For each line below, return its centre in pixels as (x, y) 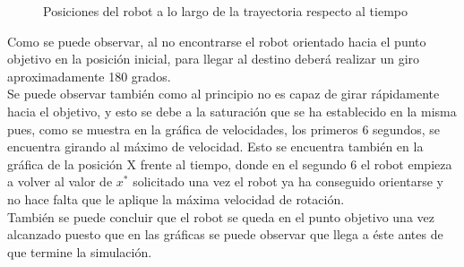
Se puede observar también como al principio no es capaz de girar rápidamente (223, 94)
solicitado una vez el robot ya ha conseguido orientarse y (288, 181)
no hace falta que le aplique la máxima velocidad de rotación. (176, 198)
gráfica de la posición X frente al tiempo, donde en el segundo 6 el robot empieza (230, 164)
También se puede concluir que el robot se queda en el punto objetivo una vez (221, 216)
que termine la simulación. (80, 251)
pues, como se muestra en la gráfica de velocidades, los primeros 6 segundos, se (223, 129)
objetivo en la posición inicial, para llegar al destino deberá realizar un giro (214, 59)
